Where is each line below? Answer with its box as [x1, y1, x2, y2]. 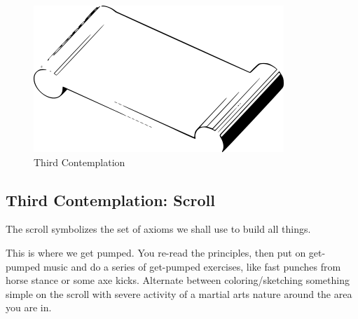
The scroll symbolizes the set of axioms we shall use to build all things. [6, 222, 311, 236]
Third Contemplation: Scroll [6, 189, 215, 210]
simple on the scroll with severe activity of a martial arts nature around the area [6, 286, 352, 301]
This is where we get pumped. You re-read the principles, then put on [6, 245, 306, 259]
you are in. [6, 300, 52, 315]
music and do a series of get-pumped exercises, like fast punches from [43, 259, 341, 273]
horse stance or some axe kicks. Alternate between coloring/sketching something [6, 273, 350, 287]
